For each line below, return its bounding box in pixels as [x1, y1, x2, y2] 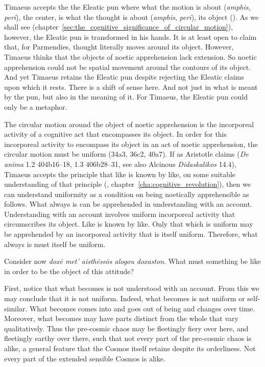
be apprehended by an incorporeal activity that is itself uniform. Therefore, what [4, 229, 258, 239]
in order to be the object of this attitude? [4, 265, 134, 276]
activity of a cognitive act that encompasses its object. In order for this [4, 129, 227, 139]
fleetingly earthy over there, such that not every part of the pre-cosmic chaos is [4, 333, 252, 344]
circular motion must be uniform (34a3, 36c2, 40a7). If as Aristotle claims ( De [4, 149, 249, 159]
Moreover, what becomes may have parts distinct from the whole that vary [4, 313, 238, 324]
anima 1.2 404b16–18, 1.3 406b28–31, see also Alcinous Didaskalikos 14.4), [4, 158, 236, 169]
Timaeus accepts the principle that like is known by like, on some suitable [4, 168, 236, 179]
